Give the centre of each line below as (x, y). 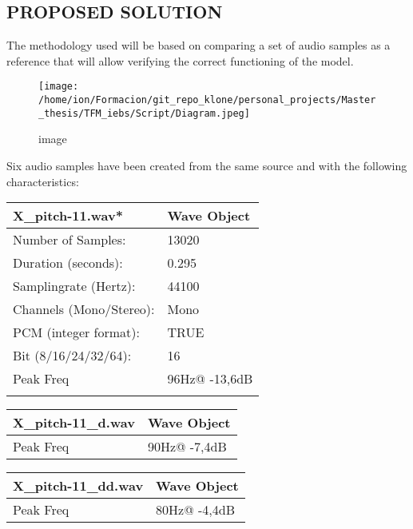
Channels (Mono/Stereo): (84, 309)
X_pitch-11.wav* (68, 216)
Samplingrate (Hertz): (74, 286)
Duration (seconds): (68, 263)
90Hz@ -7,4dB (187, 447)
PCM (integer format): (76, 332)
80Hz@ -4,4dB (195, 510)
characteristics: (43, 181)
